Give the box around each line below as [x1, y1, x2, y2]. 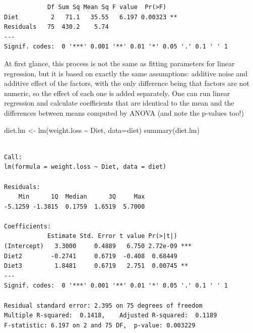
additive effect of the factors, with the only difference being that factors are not [4, 78, 249, 88]
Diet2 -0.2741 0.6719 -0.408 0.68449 [4, 252, 177, 260]
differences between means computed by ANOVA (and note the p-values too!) [4, 107, 244, 118]
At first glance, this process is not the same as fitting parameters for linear [4, 58, 235, 68]
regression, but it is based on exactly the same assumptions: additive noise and [4, 68, 247, 78]
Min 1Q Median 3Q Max [18, 193, 145, 201]
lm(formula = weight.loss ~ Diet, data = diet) [4, 163, 167, 171]
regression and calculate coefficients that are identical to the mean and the [4, 98, 234, 108]
